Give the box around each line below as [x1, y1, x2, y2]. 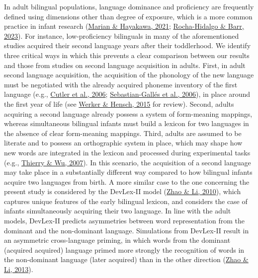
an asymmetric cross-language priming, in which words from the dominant [4, 235, 231, 245]
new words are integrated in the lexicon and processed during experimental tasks [4, 147, 251, 157]
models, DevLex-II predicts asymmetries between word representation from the [4, 215, 245, 226]
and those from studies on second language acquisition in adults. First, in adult [4, 60, 246, 70]
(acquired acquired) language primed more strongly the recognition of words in [4, 244, 245, 255]
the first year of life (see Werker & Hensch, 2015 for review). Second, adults [4, 98, 234, 109]
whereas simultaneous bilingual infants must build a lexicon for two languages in [4, 118, 249, 129]
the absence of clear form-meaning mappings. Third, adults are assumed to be [4, 128, 242, 138]
